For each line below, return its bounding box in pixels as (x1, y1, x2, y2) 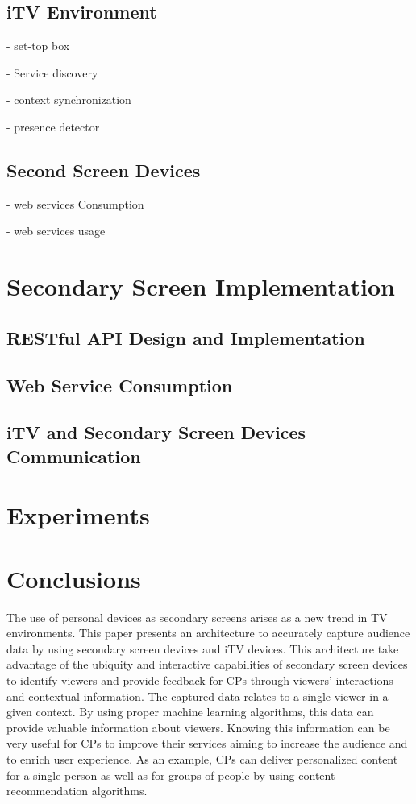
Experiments (6, 499, 150, 532)
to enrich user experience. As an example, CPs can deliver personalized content (6, 750, 398, 767)
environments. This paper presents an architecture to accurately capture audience (6, 624, 410, 641)
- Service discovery (6, 64, 98, 81)
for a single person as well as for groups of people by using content (6, 766, 335, 783)
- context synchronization (6, 91, 131, 108)
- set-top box (6, 37, 70, 54)
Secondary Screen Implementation (6, 270, 395, 303)
